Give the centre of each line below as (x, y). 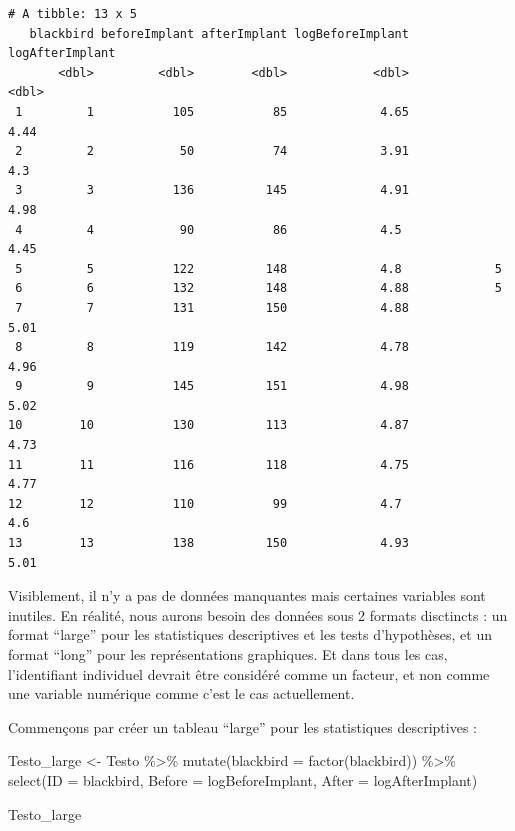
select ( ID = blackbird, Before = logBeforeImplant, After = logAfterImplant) (243, 779)
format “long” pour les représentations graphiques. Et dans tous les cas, (228, 654)
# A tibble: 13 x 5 (72, 14)
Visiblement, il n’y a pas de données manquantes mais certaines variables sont (247, 595)
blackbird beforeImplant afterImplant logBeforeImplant (219, 33)
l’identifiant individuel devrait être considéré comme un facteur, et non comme (249, 673)
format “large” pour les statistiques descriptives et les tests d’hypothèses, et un (250, 634)
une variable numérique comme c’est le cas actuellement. (181, 693)
